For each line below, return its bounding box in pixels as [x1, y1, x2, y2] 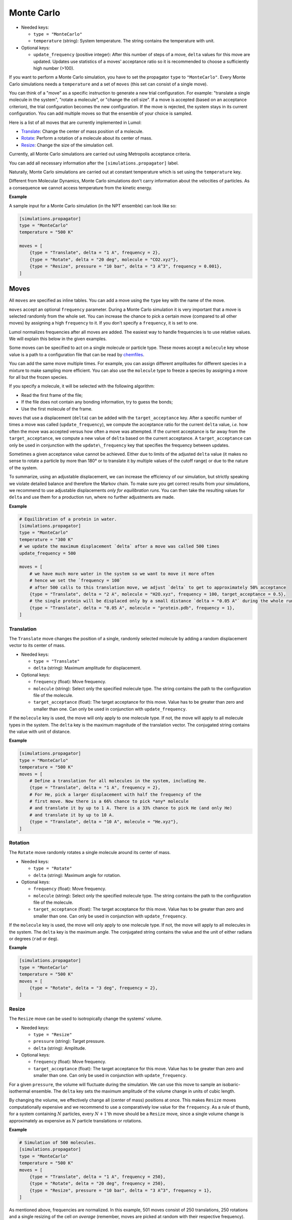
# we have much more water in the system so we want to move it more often [29, 571, 215, 576]
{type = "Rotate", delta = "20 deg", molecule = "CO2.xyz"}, [29, 257, 179, 262]
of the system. [9, 465, 38, 470]
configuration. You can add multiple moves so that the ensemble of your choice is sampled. [9, 110, 193, 117]
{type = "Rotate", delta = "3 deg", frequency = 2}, [29, 985, 158, 991]
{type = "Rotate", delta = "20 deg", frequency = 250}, [29, 1181, 166, 1186]
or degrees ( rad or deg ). [9, 936, 58, 942]
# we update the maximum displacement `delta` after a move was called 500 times [19, 544, 220, 549]
